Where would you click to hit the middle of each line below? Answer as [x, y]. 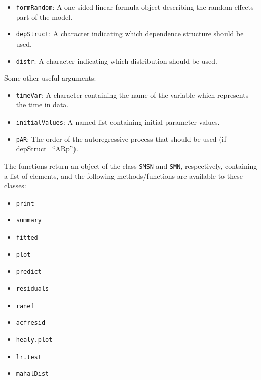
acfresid [31, 323]
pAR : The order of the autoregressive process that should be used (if [121, 139]
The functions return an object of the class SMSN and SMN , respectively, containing [131, 165]
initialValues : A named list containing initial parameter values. [118, 122]
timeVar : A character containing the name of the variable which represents [132, 94]
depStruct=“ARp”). [47, 149]
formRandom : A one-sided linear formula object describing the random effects [135, 7]
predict [29, 272]
